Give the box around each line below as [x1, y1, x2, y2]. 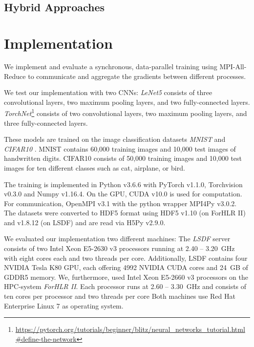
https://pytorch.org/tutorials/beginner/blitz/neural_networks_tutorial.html [15, 324, 245, 334]
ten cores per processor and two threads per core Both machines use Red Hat [4, 291, 235, 301]
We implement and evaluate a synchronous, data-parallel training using [4, 61, 217, 71]
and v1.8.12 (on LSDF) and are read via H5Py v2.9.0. [4, 217, 166, 227]
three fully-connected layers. [4, 117, 88, 128]
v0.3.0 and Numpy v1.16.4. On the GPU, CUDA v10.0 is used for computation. [4, 189, 242, 199]
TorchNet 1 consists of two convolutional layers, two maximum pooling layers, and [4, 107, 247, 118]
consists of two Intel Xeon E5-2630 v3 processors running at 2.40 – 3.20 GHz [4, 243, 235, 253]
